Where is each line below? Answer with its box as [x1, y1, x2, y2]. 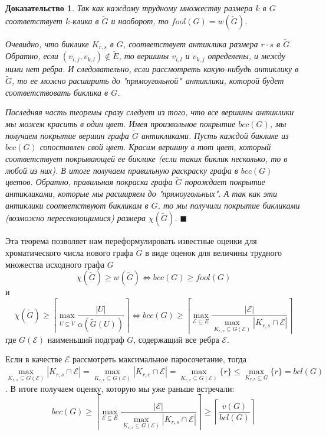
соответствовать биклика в [5, 86, 108, 98]
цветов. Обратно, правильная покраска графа [5, 176, 173, 188]
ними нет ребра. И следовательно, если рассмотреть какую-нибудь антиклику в [5, 63, 299, 75]
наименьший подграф [47, 333, 124, 345]
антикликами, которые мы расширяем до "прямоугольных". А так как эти [5, 187, 277, 200]
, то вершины [118, 50, 169, 62]
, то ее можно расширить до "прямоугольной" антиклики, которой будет [12, 74, 284, 87]
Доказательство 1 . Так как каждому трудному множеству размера [5, 2, 253, 14]
